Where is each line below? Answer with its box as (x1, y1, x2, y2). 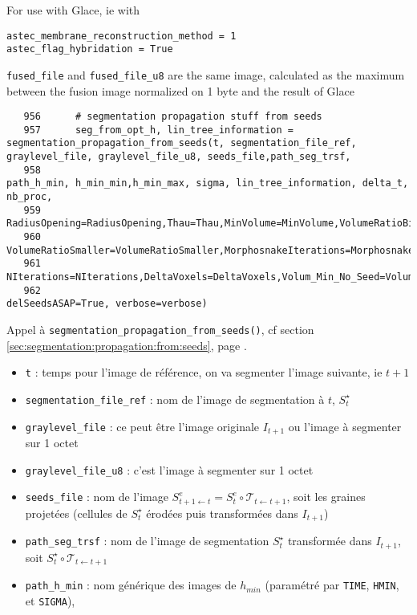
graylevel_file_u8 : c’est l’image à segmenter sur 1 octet (25, 461, 314, 478)
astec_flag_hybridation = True (6, 43, 173, 55)
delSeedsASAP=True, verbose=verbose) (6, 298, 208, 310)
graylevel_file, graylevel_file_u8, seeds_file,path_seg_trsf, (6, 151, 351, 163)
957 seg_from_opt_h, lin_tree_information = (23, 124, 294, 136)
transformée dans (287, 532, 372, 549)
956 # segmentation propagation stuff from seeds (23, 111, 322, 123)
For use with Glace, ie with (6, 2, 140, 18)
